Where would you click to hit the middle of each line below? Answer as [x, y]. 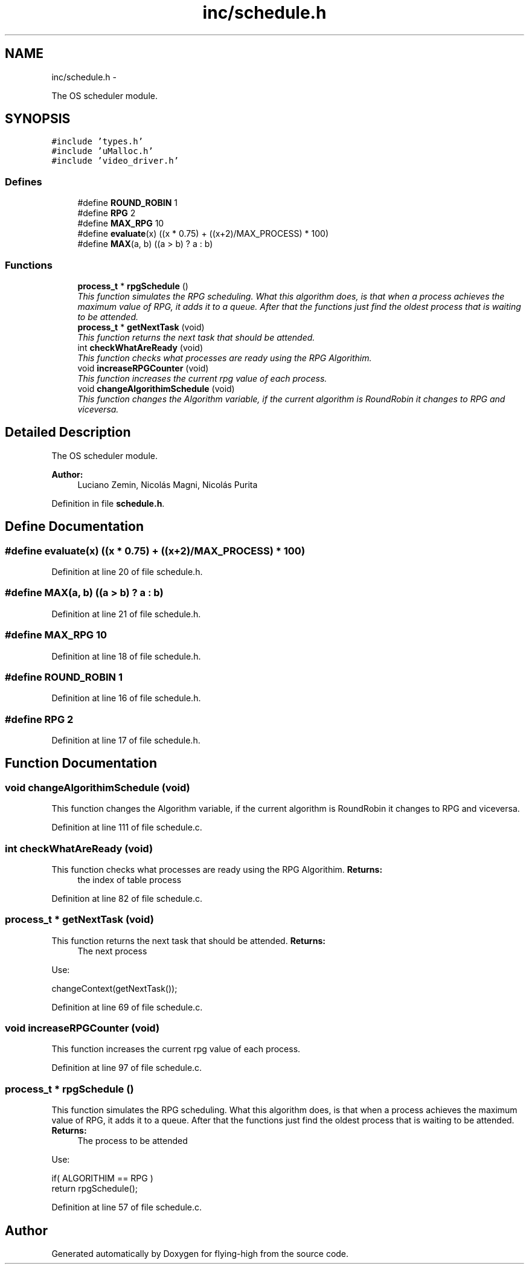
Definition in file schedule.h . [108, 503]
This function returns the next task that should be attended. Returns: [188, 940]
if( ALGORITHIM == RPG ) [102, 1178]
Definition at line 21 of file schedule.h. [126, 614]
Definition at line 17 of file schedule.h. [126, 740]
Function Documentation [81, 763]
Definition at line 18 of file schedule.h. [126, 656]
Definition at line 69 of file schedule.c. [127, 1007]
